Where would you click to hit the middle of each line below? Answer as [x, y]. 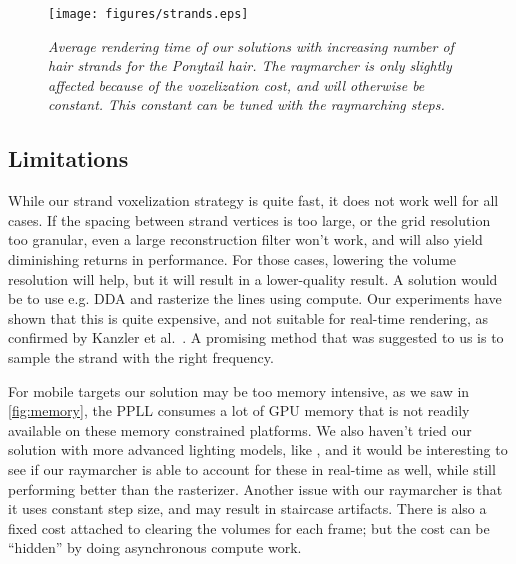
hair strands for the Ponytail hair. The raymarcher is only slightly [250, 65]
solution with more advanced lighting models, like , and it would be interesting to [258, 449]
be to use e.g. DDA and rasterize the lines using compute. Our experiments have [255, 298]
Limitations [68, 158]
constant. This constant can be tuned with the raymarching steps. [246, 104]
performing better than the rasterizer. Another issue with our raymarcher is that [255, 488]
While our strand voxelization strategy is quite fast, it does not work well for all [253, 200]
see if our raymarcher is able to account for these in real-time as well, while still [252, 468]
